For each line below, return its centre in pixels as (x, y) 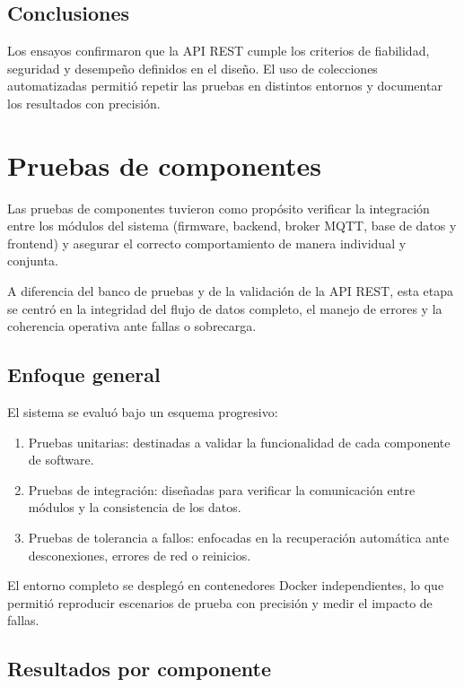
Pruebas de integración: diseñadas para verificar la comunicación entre (222, 489)
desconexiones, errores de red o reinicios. (140, 555)
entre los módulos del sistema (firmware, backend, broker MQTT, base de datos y (232, 226)
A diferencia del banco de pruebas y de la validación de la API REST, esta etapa (231, 291)
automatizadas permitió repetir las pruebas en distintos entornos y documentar (225, 86)
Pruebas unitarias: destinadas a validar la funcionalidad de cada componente (239, 442)
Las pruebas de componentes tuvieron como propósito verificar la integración (219, 208)
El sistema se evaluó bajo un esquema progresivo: (143, 412)
